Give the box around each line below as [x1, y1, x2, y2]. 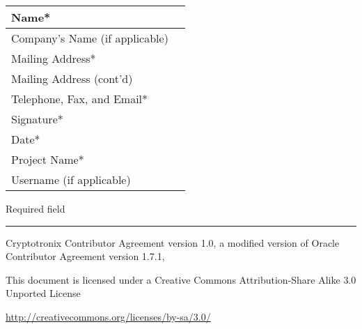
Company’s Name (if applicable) [11, 30, 168, 46]
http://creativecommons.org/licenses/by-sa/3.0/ [6, 309, 211, 323]
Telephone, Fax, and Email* [11, 91, 148, 107]
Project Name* [11, 151, 84, 167]
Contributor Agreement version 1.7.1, [6, 249, 165, 263]
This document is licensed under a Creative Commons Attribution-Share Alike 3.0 [6, 272, 356, 286]
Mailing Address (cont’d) [11, 70, 133, 86]
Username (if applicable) [11, 171, 131, 188]
